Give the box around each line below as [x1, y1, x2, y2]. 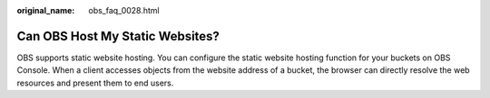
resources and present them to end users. [16, 77, 174, 88]
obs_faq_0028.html [88, 5, 160, 15]
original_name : [16, 5, 75, 15]
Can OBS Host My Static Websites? [16, 28, 220, 44]
